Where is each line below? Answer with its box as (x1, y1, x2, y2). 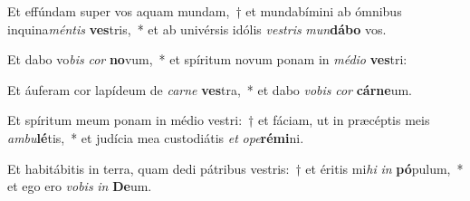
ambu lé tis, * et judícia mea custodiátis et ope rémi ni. (7, 128, 304, 147)
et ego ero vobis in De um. (7, 177, 152, 196)
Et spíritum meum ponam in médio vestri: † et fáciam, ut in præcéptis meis (7, 110, 430, 129)
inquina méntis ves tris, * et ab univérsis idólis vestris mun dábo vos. (7, 19, 387, 38)
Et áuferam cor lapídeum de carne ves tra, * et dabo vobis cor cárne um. (7, 80, 412, 99)
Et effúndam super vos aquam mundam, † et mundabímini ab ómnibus (7, 2, 402, 20)
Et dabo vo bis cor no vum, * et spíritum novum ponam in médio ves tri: (7, 50, 408, 69)
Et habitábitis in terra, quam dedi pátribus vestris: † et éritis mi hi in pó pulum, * (7, 158, 464, 177)
